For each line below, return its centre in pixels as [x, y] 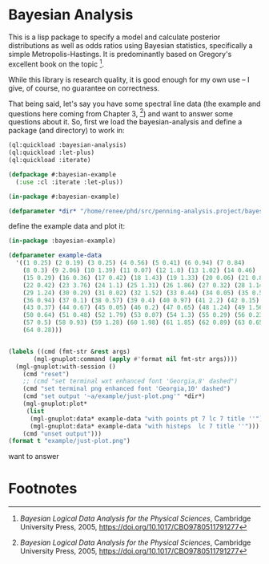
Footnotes [43, 489]
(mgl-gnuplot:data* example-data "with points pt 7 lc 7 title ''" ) [146, 419]
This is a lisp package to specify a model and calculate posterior [114, 37]
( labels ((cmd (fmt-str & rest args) [69, 351]
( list [35, 411]
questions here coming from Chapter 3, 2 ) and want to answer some [121, 112]
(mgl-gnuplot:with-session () [66, 367]
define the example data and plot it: [67, 226]
